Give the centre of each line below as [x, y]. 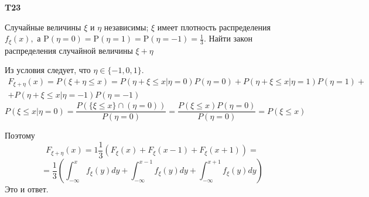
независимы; [126, 27]
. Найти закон [228, 38]
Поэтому [20, 135]
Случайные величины [43, 27]
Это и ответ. [27, 189]
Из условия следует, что [48, 70]
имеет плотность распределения [214, 27]
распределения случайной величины [69, 50]
